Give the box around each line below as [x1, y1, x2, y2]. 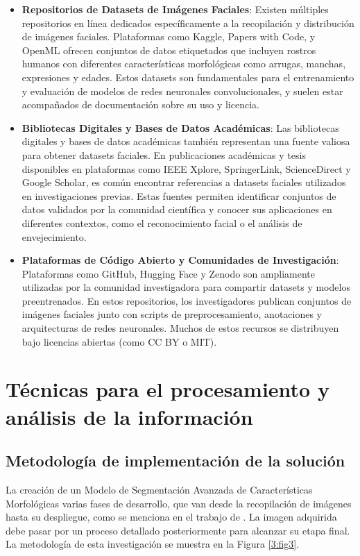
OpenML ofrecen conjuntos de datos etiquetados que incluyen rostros [22, 42, 316, 57]
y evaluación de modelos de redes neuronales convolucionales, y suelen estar [22, 83, 343, 98]
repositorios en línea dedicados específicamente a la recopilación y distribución [22, 15, 354, 30]
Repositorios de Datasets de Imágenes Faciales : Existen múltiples [22, 2, 329, 16]
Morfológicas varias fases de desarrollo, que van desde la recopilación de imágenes [6, 496, 352, 510]
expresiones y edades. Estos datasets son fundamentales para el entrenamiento [22, 69, 354, 84]
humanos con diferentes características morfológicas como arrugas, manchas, [22, 56, 346, 71]
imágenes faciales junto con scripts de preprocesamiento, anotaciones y [22, 307, 323, 321]
